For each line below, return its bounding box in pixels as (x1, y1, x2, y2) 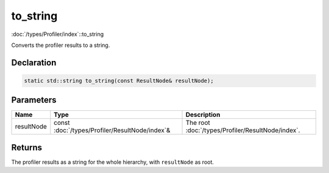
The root (185, 119, 210, 127)
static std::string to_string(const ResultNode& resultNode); (24, 77, 214, 84)
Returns (11, 142, 43, 152)
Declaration (11, 57, 57, 68)
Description (185, 110, 221, 119)
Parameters (11, 95, 57, 105)
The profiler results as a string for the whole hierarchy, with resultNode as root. (11, 158, 214, 166)
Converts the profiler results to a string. (11, 41, 110, 49)
